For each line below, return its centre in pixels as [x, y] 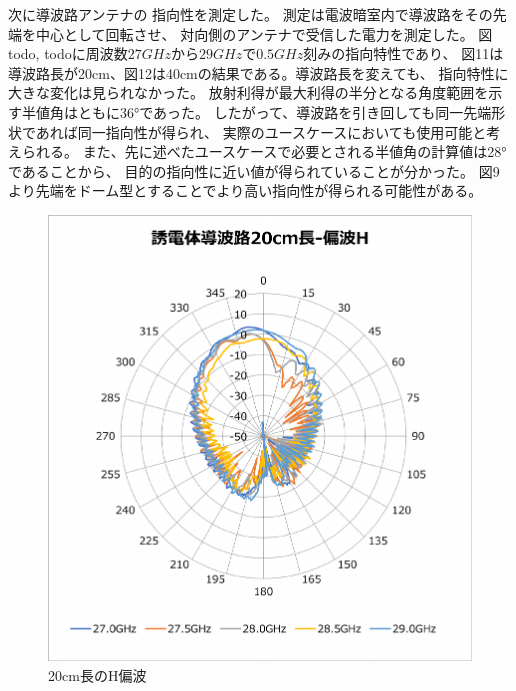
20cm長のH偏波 [97, 674]
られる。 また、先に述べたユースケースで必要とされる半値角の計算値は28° [264, 151]
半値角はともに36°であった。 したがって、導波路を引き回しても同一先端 [256, 111]
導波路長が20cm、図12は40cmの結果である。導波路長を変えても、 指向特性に [258, 72]
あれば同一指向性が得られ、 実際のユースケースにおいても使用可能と [261, 131]
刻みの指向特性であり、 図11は [403, 53]
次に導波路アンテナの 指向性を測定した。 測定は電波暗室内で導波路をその [250, 14]
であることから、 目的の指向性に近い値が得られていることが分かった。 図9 [254, 170]
